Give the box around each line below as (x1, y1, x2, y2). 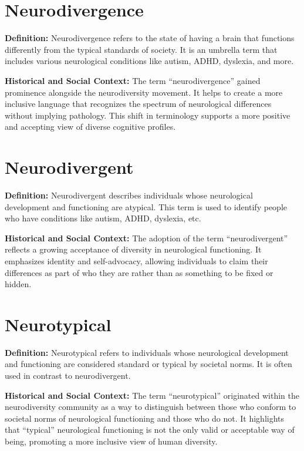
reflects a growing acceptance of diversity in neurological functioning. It (5, 243, 262, 255)
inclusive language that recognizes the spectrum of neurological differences (5, 97, 272, 110)
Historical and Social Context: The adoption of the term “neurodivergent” (5, 231, 288, 244)
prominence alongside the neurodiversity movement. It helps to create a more (5, 86, 283, 98)
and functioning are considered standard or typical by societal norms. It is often (5, 358, 292, 370)
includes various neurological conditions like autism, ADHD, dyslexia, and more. (5, 55, 294, 67)
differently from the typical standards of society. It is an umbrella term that (5, 43, 278, 55)
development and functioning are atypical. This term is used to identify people (5, 200, 287, 213)
